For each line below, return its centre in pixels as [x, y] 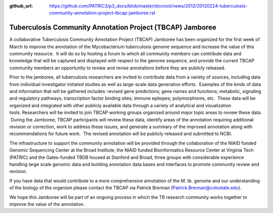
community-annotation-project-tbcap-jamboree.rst [102, 13]
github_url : [21, 6]
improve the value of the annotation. [47, 204]
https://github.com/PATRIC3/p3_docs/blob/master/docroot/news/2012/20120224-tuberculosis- [148, 6]
